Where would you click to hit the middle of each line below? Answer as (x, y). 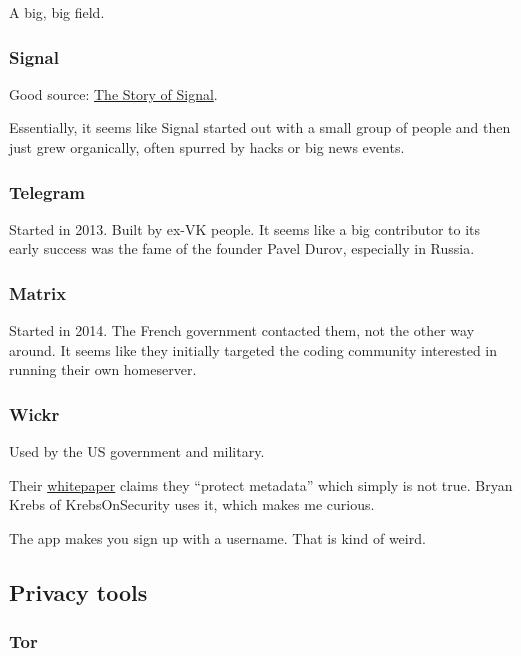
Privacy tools (78, 591)
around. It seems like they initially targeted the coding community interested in (253, 349)
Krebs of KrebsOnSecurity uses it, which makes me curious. (192, 504)
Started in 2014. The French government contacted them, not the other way (242, 330)
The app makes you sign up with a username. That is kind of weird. (217, 538)
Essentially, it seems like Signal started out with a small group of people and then (260, 127)
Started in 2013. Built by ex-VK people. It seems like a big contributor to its (245, 228)
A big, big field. (57, 12)
